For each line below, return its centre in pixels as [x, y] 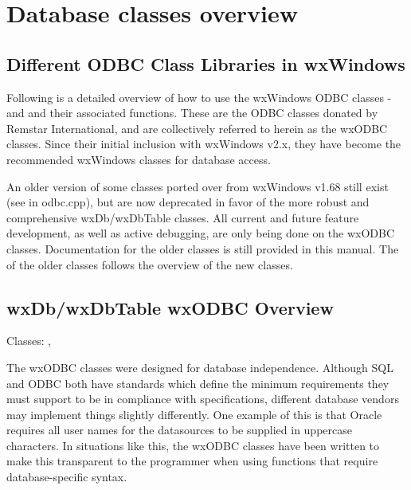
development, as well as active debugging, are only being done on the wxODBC [201, 233]
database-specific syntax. [67, 477]
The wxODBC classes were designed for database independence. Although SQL [200, 367]
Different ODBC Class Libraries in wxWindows [206, 63]
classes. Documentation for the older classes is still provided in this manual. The [203, 248]
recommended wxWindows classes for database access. [139, 159]
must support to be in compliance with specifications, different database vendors [203, 399]
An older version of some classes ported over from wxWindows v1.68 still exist [198, 186]
